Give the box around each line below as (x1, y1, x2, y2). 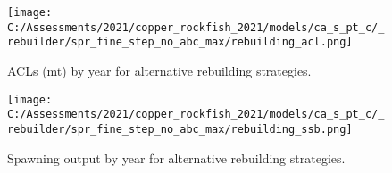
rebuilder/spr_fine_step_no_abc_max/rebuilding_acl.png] (7, 36, 353, 49)
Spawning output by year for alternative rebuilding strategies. (7, 148, 346, 167)
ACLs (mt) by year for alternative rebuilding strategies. (7, 61, 312, 79)
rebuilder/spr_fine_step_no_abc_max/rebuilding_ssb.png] (7, 122, 353, 136)
